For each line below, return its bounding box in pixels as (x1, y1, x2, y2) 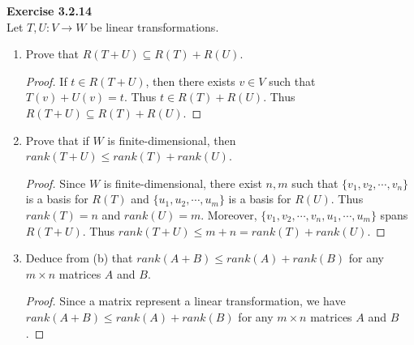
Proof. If (25, 72, 67, 89)
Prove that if (25, 131, 89, 148)
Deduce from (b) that (25, 249, 133, 266)
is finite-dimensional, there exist (103, 174, 262, 191)
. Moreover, (201, 206, 257, 223)
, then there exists (145, 72, 235, 89)
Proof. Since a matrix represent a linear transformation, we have (25, 292, 346, 309)
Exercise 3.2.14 (6, 2, 92, 19)
